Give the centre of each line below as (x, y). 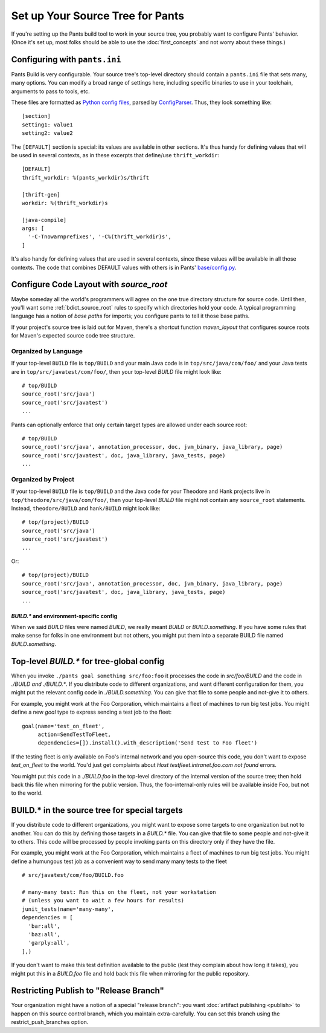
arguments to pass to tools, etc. (50, 91)
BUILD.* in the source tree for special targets (97, 810)
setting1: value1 (47, 125)
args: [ (33, 229)
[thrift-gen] (41, 194)
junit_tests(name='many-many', (68, 909)
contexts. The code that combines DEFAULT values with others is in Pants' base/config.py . (124, 267)
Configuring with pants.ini (66, 60)
